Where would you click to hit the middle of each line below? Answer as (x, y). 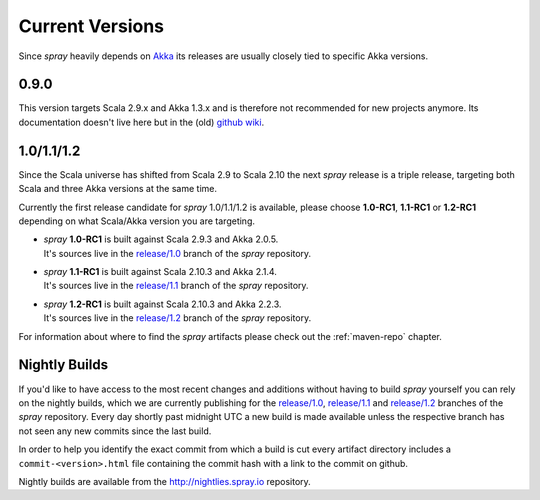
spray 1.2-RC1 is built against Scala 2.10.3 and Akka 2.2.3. (162, 304)
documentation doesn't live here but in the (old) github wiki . (141, 122)
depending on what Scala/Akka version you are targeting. (136, 221)
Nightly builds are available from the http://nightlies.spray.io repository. (165, 481)
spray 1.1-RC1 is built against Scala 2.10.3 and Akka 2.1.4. (160, 272)
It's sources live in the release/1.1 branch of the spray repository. (176, 286)
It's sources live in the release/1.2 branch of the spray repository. (177, 318)
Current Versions (91, 26)
